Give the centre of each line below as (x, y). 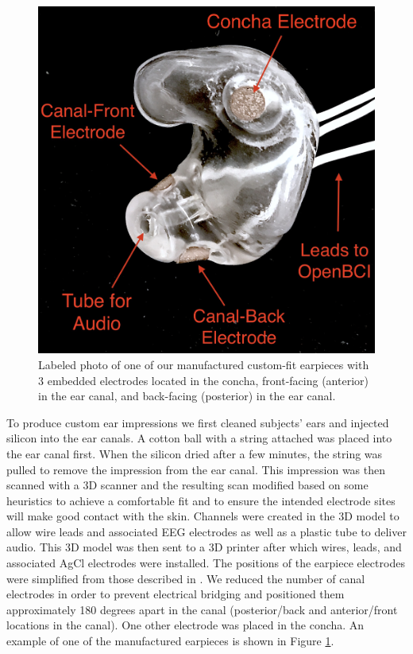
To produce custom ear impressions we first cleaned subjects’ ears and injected (198, 422)
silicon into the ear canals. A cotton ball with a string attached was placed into (199, 438)
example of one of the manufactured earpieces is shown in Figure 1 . (170, 641)
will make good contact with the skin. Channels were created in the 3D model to (203, 516)
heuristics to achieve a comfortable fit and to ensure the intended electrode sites (201, 500)
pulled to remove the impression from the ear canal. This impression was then (196, 469)
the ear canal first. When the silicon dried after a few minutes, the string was (195, 453)
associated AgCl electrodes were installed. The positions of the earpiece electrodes (206, 563)
